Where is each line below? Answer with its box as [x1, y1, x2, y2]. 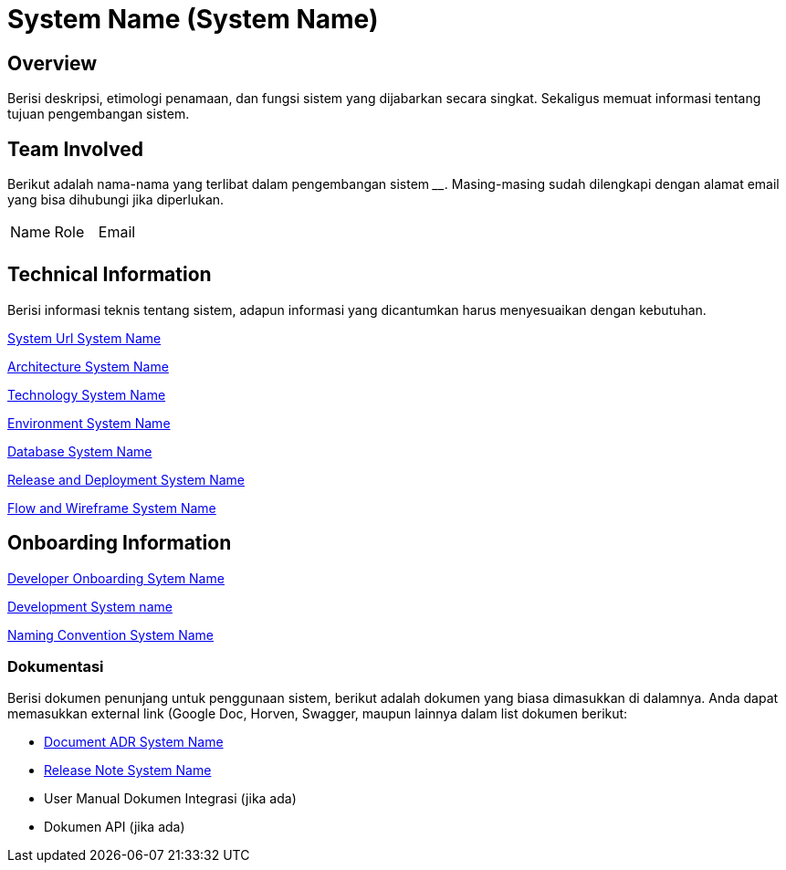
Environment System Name [7, 414, 171, 431]
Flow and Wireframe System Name [7, 499, 216, 516]
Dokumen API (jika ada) [44, 819, 185, 835]
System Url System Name [7, 330, 162, 346]
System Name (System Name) [7, 4, 379, 35]
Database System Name [7, 443, 152, 459]
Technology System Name [7, 386, 166, 403]
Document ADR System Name [44, 734, 224, 750]
